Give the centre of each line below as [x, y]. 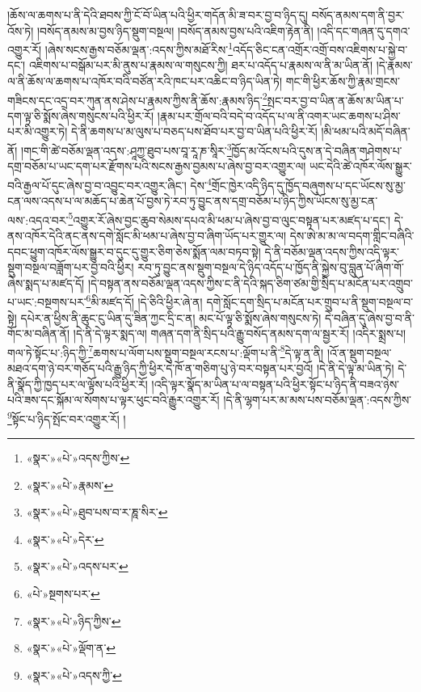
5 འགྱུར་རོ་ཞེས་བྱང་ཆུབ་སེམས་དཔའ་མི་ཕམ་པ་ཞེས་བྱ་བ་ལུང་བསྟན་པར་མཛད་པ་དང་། [229, 218]
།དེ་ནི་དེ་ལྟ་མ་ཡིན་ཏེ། [355, 368]
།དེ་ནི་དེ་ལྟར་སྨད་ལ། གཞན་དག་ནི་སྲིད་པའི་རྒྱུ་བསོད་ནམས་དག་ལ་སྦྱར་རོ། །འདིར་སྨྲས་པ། [240, 333]
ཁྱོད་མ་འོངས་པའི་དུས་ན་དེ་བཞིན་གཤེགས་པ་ [317, 150]
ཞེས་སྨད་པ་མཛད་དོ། [46, 283]
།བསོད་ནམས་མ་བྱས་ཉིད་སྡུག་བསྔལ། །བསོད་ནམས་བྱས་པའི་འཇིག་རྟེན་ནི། [175, 30]
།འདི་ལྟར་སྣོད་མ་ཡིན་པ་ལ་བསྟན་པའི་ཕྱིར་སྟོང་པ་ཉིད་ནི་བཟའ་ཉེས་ [276, 384]
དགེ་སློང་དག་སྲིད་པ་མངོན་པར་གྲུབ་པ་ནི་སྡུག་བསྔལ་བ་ [310, 302]
